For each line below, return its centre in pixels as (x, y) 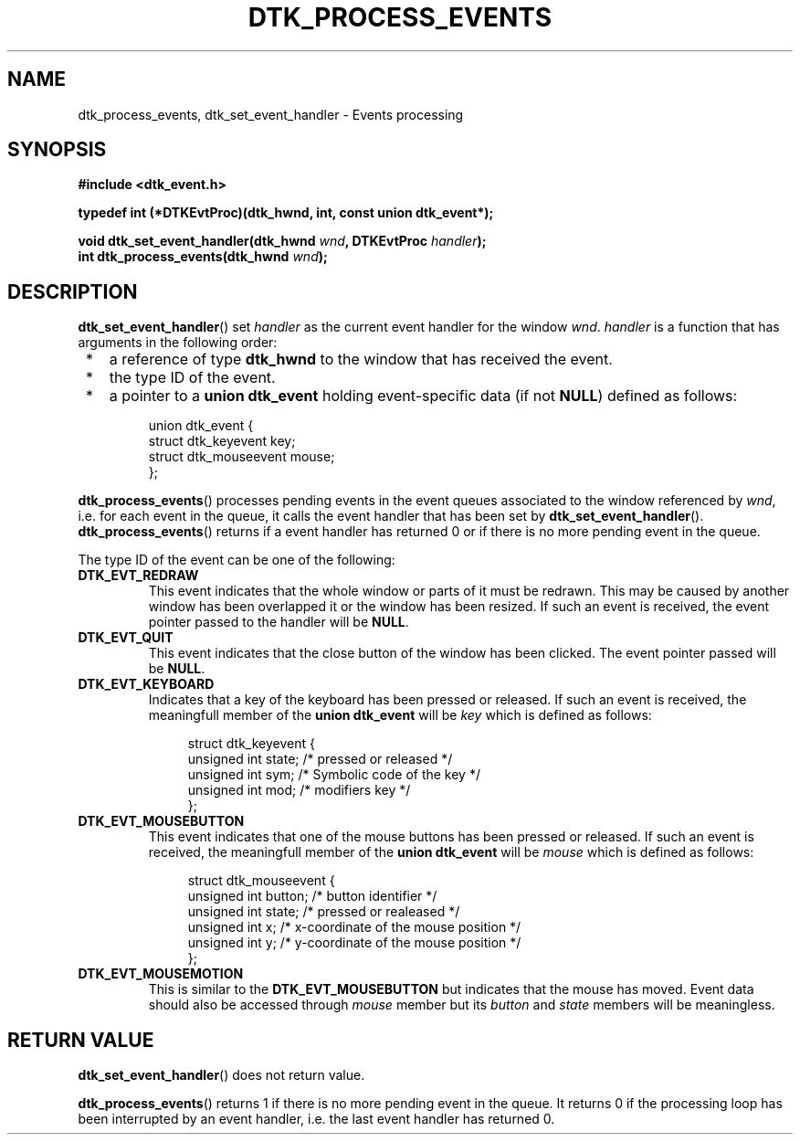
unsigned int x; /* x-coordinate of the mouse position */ (354, 927)
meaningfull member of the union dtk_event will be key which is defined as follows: (400, 715)
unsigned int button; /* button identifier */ (312, 896)
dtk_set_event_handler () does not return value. (221, 1075)
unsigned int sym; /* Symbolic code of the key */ (334, 775)
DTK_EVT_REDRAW (138, 576)
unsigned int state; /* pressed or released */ (320, 759)
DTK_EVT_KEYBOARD (146, 684)
